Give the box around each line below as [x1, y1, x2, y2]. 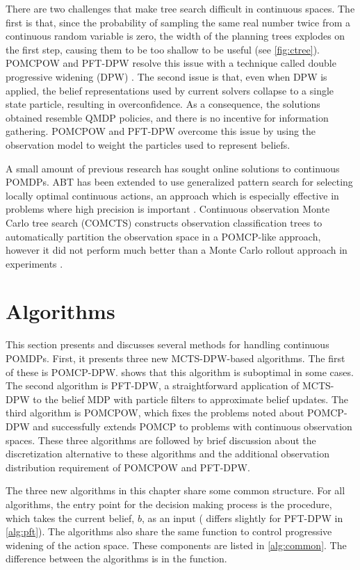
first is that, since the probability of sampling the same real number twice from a [6, 15, 351, 29]
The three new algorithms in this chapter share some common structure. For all [6, 483, 345, 498]
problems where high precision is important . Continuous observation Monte [6, 202, 330, 216]
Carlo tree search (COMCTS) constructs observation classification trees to [6, 215, 322, 229]
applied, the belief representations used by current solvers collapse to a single [6, 83, 334, 97]
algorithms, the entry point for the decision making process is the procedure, [6, 496, 332, 511]
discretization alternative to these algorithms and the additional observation [6, 446, 329, 461]
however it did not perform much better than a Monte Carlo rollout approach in [6, 243, 347, 257]
